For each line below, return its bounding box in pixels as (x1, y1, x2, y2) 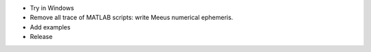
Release (30, 33, 53, 41)
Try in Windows (30, 4, 75, 12)
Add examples (30, 23, 71, 31)
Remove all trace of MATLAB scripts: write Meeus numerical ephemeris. (30, 14, 234, 22)
